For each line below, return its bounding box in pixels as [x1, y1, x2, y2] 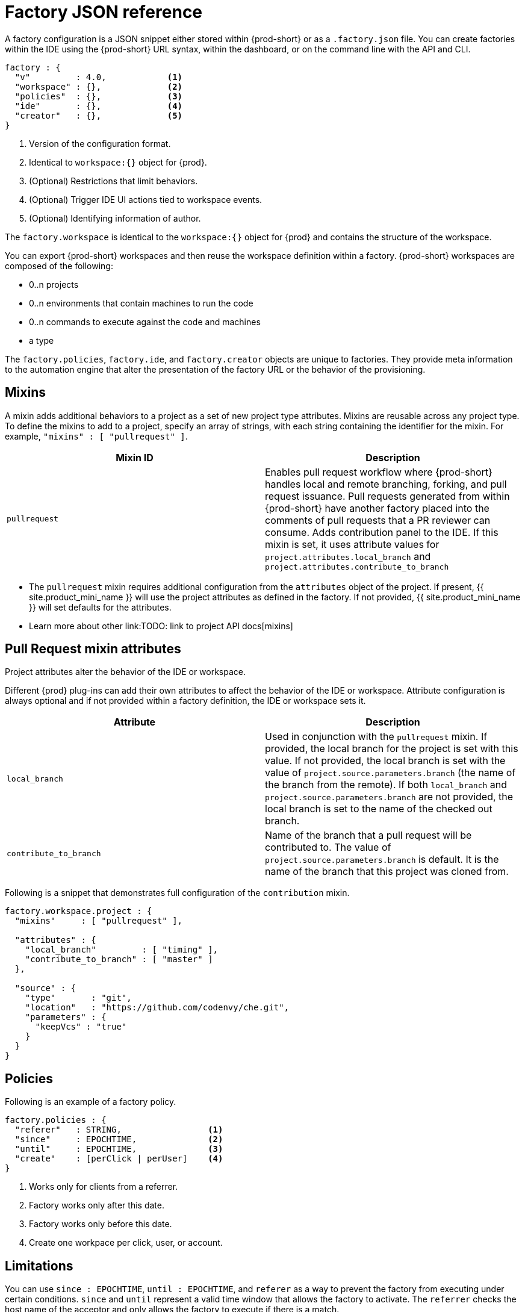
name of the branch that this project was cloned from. [265, 865, 509, 878]
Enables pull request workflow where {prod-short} [265, 465, 492, 478]
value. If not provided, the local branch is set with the [265, 754, 506, 767]
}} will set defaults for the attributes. [29, 602, 172, 612]
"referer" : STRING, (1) [14, 1125, 223, 1135]
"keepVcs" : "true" [35, 1022, 127, 1032]
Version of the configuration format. [29, 138, 171, 149]
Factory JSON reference [5, 2, 203, 22]
